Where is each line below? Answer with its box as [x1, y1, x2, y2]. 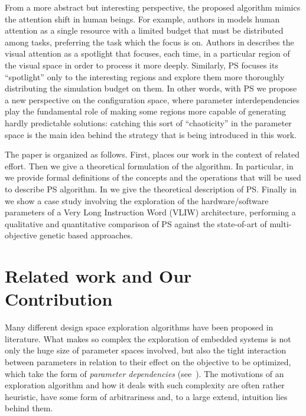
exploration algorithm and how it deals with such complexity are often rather [5, 379, 285, 391]
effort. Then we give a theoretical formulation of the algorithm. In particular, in [5, 159, 294, 172]
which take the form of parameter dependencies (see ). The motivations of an [5, 367, 284, 379]
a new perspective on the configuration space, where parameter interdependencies [5, 93, 300, 106]
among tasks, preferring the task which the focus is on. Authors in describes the [5, 35, 294, 48]
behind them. [5, 402, 53, 414]
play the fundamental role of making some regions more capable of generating [5, 105, 286, 117]
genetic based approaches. [40, 229, 133, 241]
